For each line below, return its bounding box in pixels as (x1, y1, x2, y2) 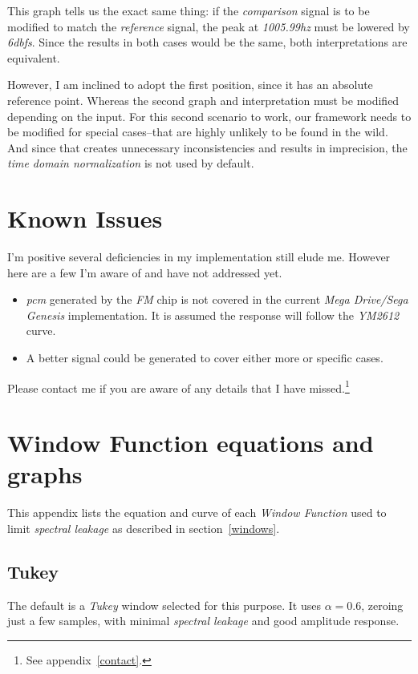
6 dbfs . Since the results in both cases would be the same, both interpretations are (7, 34, 408, 50)
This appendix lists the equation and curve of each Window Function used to (7, 504, 387, 521)
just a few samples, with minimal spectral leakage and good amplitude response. (7, 612, 400, 629)
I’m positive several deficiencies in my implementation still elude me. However (7, 248, 391, 265)
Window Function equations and (7, 426, 374, 459)
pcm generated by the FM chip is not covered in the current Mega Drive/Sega (26, 291, 408, 308)
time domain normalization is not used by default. (7, 155, 254, 172)
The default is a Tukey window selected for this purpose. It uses (7, 596, 321, 613)
